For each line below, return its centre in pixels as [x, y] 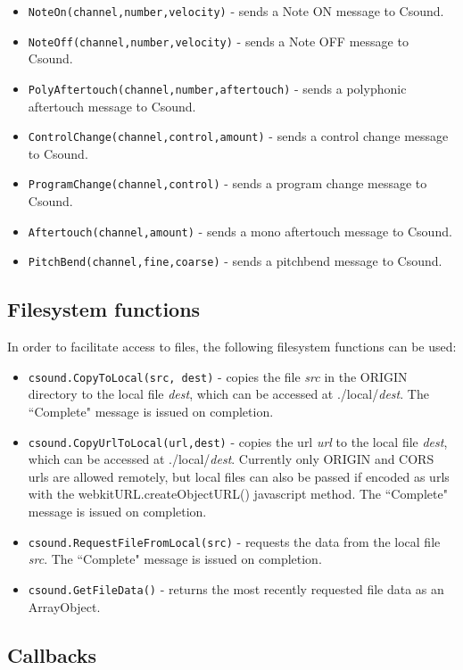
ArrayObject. [64, 606]
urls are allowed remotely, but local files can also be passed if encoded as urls [239, 476]
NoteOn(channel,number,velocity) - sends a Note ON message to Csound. [236, 11]
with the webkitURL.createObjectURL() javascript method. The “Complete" [238, 494]
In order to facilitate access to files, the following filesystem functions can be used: [232, 347]
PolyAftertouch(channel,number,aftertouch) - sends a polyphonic [217, 88]
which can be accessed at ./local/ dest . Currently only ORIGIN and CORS [231, 459]
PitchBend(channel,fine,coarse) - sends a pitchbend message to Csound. [235, 261]
